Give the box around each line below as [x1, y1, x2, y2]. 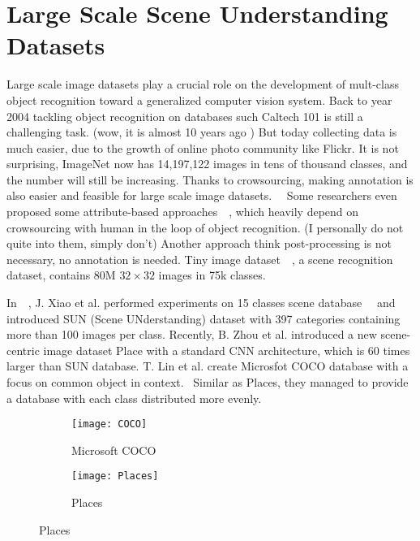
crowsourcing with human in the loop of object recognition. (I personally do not [6, 219, 404, 236]
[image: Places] [71, 470, 159, 483]
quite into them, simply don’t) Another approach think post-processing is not [6, 235, 392, 252]
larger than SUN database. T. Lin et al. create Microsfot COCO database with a [6, 357, 409, 374]
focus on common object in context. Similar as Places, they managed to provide [6, 374, 409, 390]
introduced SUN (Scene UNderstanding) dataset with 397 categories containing [6, 309, 401, 327]
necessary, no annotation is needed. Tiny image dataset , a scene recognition [6, 250, 393, 267]
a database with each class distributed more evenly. [6, 389, 262, 406]
